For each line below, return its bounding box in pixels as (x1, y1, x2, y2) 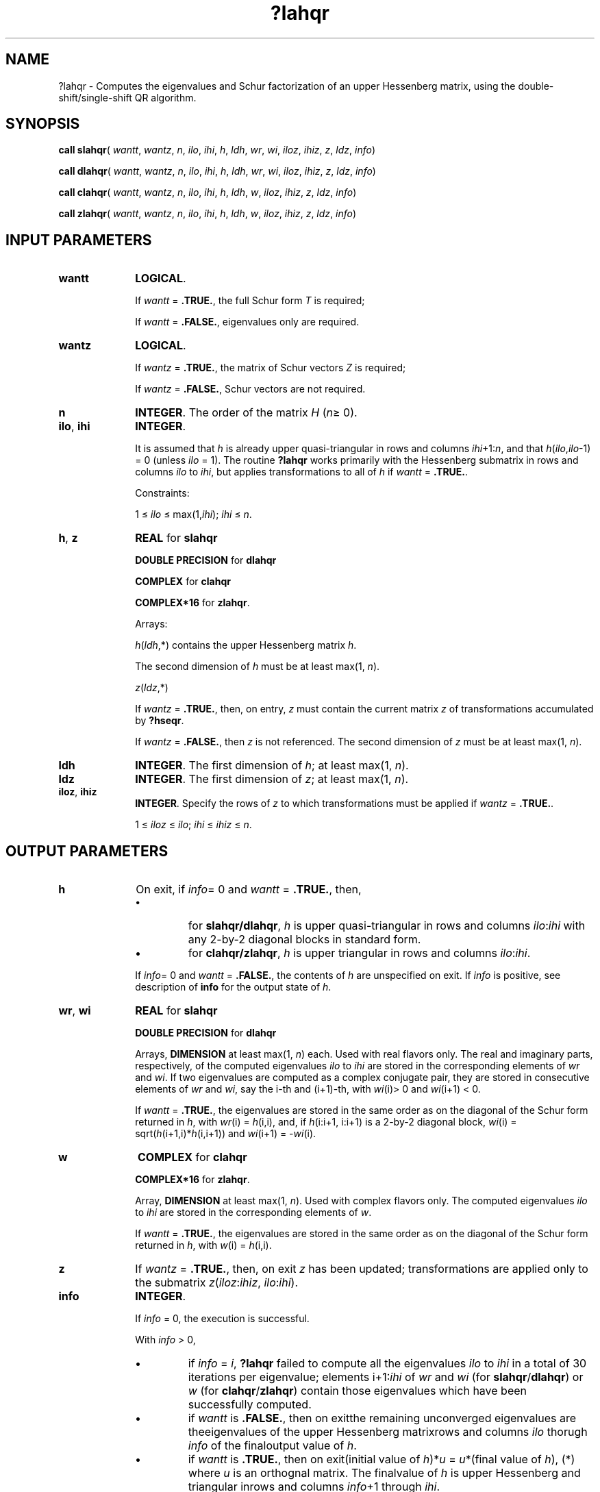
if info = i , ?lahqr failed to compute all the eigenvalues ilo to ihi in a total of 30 (188, 1356, 587, 1371)
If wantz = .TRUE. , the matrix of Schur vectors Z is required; (135, 362, 406, 374)
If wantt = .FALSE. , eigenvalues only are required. (135, 316, 360, 328)
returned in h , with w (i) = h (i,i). (135, 1239, 272, 1252)
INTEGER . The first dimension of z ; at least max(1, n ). (135, 772, 409, 786)
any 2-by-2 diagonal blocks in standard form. (188, 932, 421, 947)
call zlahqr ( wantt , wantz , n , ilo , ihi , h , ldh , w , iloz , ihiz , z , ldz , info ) (58, 208, 357, 220)
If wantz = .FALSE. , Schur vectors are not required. (135, 383, 366, 395)
